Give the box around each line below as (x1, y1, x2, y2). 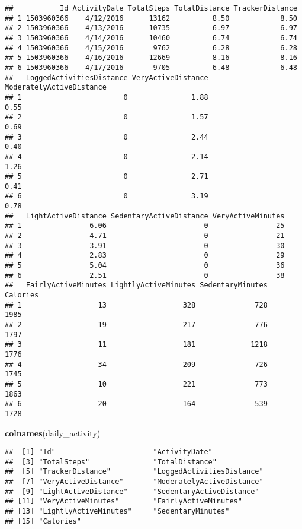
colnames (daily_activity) (5, 426, 101, 439)
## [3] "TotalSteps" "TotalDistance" (5, 457, 217, 466)
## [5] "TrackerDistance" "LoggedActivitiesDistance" (5, 467, 264, 476)
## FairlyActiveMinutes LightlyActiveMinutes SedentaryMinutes (5, 281, 268, 290)
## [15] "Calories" (5, 517, 81, 525)
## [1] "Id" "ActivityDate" (5, 448, 213, 457)
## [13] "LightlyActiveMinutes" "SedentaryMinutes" (5, 507, 230, 516)
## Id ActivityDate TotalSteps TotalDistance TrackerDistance (5, 4, 297, 12)
